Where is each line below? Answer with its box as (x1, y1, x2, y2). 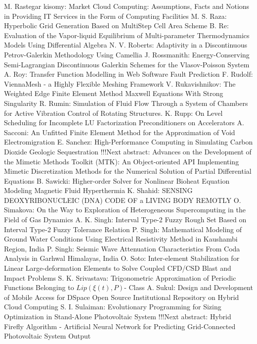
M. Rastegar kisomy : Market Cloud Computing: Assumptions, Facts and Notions (4, 1, 250, 11)
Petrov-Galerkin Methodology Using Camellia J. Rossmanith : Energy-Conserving (4, 49, 250, 59)
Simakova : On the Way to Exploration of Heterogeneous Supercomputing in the (4, 204, 246, 215)
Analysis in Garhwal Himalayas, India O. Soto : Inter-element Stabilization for (4, 253, 240, 263)
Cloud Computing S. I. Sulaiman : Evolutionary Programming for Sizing (4, 301, 221, 312)
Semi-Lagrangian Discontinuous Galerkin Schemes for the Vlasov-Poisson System (4, 59, 250, 69)
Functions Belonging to (4, 282, 74, 293)
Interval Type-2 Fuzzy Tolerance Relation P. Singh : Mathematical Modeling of (4, 224, 242, 234)
